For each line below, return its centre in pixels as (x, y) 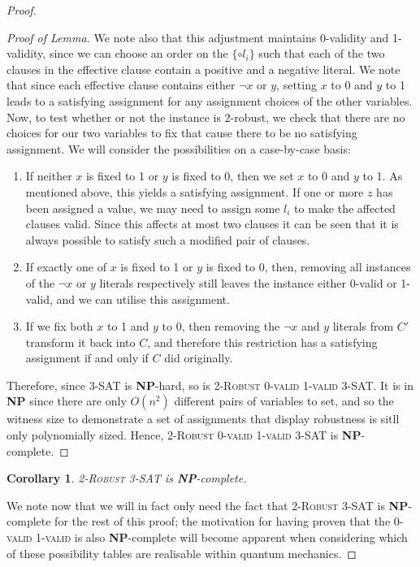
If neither (49, 176)
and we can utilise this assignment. (143, 299)
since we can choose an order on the (139, 53)
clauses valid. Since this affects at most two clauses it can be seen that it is (212, 224)
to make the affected (345, 208)
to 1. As (383, 176)
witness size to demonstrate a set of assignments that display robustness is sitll (203, 419)
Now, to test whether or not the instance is (114, 117)
